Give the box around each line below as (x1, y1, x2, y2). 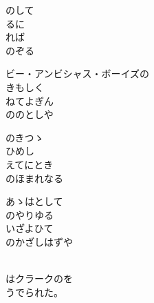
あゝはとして (5, 194, 63, 208)
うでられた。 (5, 284, 63, 299)
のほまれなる (5, 170, 63, 185)
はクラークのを (5, 271, 73, 286)
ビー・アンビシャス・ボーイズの (5, 66, 150, 81)
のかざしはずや (5, 234, 73, 248)
